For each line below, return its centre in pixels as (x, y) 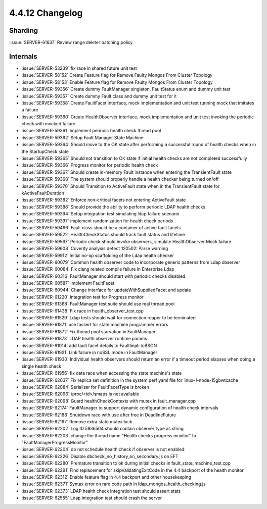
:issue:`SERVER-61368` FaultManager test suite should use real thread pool (98, 304)
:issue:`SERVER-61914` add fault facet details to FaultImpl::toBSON (89, 345)
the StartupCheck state (45, 152)
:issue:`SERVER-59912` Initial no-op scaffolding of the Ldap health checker (98, 255)
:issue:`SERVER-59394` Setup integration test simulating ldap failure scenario (100, 214)
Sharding (23, 30)
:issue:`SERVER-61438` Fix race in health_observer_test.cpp (83, 311)
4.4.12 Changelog (46, 13)
